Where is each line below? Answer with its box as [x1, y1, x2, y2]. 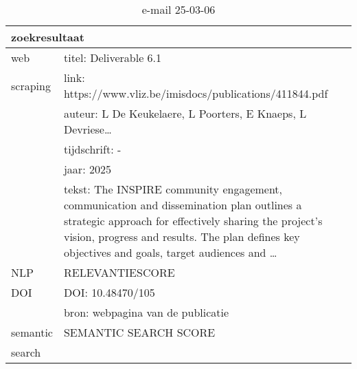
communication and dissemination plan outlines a [63, 197, 302, 213]
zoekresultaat [11, 29, 84, 45]
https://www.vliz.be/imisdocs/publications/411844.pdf [63, 85, 328, 101]
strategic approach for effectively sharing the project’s [63, 213, 323, 229]
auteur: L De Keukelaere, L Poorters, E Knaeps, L [63, 105, 307, 121]
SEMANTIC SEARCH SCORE [63, 324, 216, 340]
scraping [11, 77, 51, 94]
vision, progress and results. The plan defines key [63, 229, 300, 244]
